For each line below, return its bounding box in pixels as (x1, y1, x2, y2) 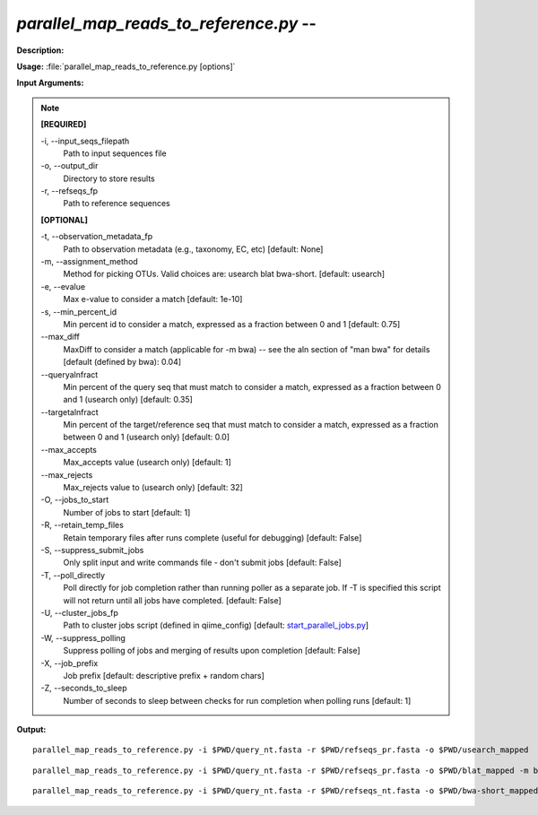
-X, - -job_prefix (40, 657, 99, 668)
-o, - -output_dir (40, 160, 99, 171)
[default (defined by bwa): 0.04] (63, 357, 182, 368)
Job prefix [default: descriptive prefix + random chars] (63, 670, 265, 681)
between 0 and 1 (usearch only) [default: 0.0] (63, 431, 230, 443)
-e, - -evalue (40, 281, 85, 291)
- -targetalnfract (40, 406, 99, 417)
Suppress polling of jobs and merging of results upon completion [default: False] (63, 646, 360, 656)
